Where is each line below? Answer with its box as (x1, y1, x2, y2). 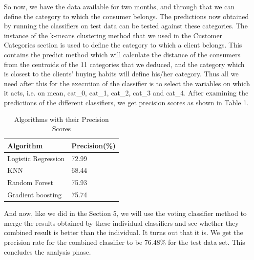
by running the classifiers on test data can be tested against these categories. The (4, 21, 248, 31)
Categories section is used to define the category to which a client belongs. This (4, 40, 242, 50)
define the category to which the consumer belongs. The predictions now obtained (4, 11, 249, 21)
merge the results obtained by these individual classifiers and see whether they (4, 217, 239, 228)
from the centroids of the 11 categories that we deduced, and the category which (4, 59, 245, 69)
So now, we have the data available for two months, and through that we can (4, 1, 235, 11)
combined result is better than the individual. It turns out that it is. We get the (4, 227, 243, 237)
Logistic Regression (7, 153, 65, 163)
